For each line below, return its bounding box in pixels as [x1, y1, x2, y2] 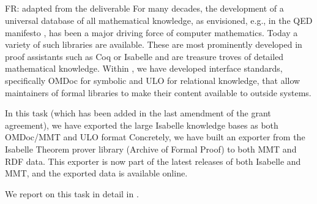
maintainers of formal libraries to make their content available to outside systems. [5, 86, 311, 99]
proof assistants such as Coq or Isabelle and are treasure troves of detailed [5, 50, 284, 62]
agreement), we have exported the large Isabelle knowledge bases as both [5, 118, 278, 131]
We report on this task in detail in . [5, 187, 139, 200]
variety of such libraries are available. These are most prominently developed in [5, 38, 302, 51]
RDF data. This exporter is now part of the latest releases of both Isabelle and [5, 154, 301, 167]
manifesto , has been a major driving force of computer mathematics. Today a [5, 26, 298, 39]
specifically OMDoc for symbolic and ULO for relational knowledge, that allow [5, 74, 300, 86]
